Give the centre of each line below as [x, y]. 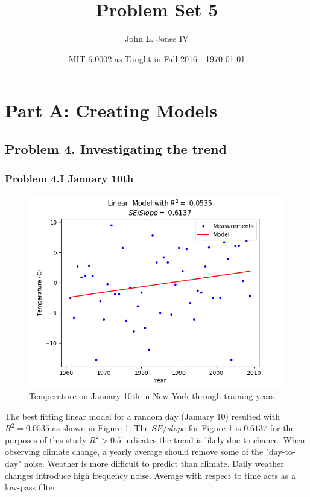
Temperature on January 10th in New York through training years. [153, 396]
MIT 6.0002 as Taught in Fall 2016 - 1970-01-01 [157, 58]
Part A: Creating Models [111, 110]
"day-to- [280, 451]
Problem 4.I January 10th [69, 178]
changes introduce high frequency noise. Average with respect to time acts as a [150, 475]
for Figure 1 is [215, 428]
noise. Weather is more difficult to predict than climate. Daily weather [154, 463]
